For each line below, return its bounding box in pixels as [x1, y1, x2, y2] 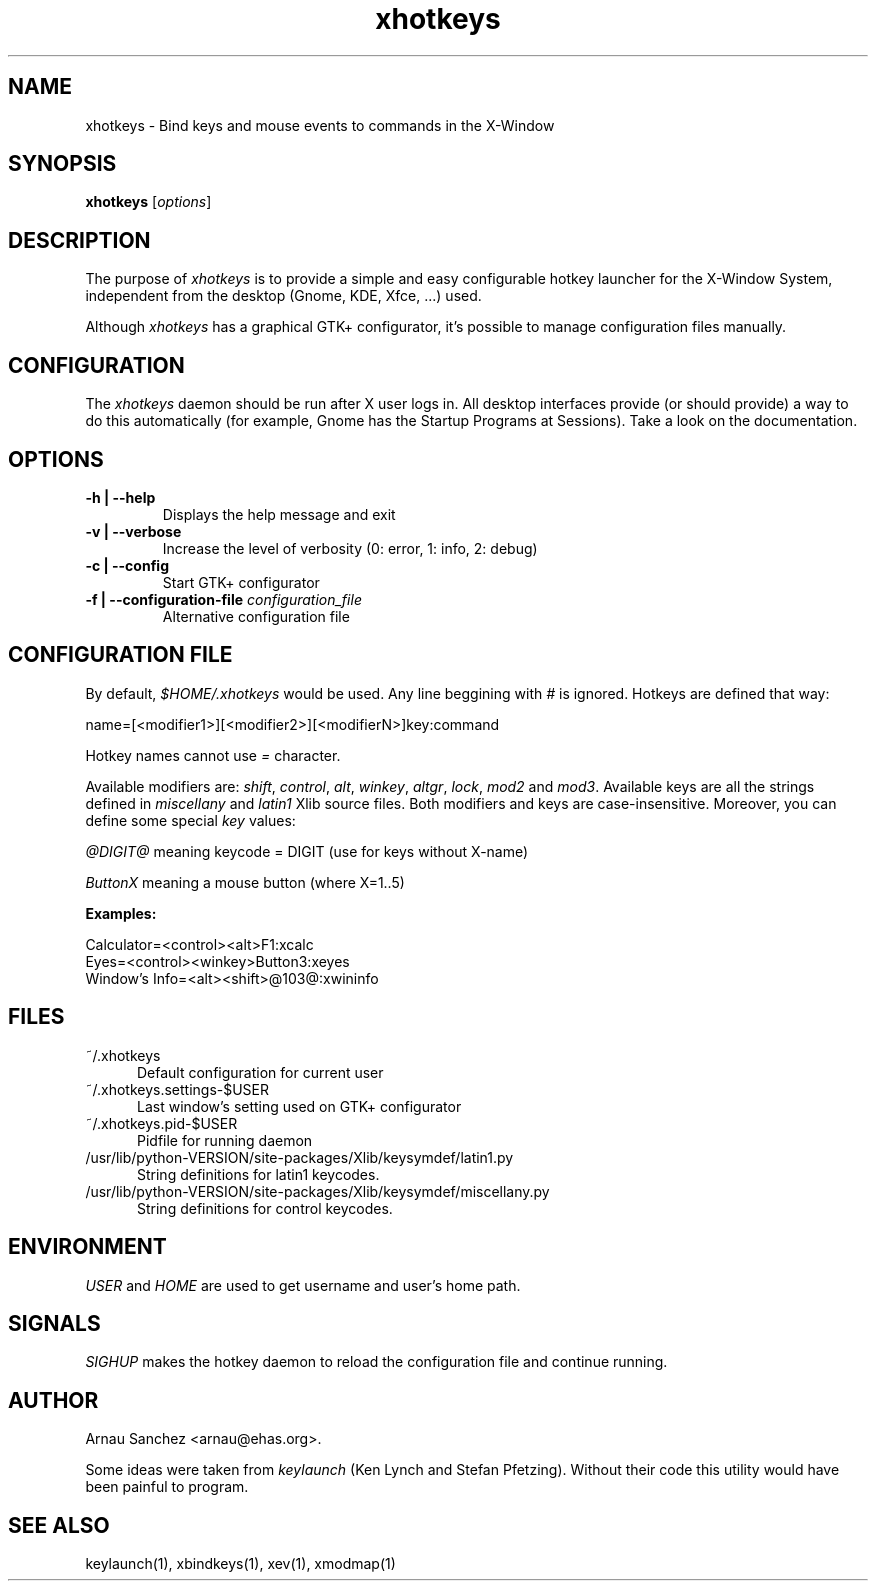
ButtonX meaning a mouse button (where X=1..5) [85, 873, 405, 891]
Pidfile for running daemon [137, 1131, 313, 1149]
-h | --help [85, 488, 156, 506]
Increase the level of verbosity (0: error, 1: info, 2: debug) [162, 539, 538, 557]
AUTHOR [8, 1387, 99, 1413]
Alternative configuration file [162, 607, 350, 625]
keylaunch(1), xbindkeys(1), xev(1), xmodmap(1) [85, 1555, 396, 1573]
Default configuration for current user [137, 1063, 384, 1081]
